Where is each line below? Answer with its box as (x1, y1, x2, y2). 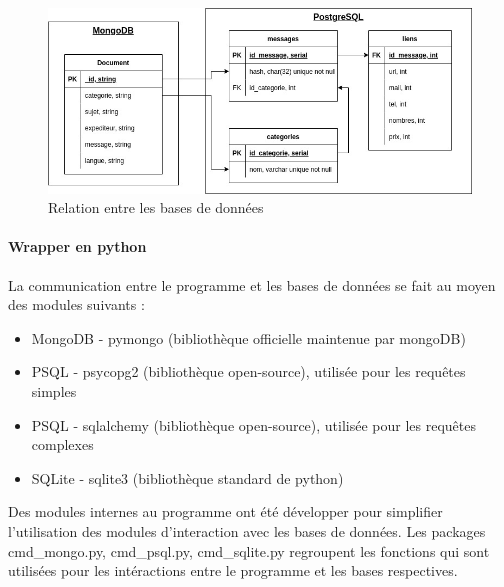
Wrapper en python (8, 236, 147, 257)
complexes (31, 434, 94, 455)
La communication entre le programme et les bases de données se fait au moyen (8, 274, 496, 295)
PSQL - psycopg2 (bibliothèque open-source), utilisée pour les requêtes (31, 361, 466, 382)
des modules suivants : (8, 294, 145, 315)
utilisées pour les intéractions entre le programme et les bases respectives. (8, 560, 458, 581)
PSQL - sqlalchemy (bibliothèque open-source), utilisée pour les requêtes (31, 414, 477, 435)
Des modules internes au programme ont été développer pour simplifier (8, 501, 443, 522)
